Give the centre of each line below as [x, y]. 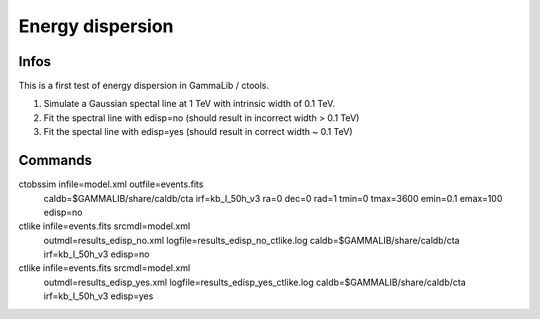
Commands [55, 160]
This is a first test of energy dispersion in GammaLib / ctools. [144, 86]
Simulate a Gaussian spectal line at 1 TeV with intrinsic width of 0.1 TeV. [189, 104]
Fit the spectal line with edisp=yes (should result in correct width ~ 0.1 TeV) [198, 132]
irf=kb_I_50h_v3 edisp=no [96, 254]
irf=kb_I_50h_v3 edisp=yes [98, 296]
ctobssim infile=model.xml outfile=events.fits [111, 184]
